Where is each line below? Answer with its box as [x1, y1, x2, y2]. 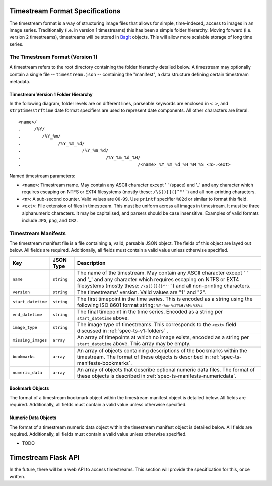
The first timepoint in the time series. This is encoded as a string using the [77, 295, 253, 302]
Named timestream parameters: [9, 173, 76, 179]
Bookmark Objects [9, 385, 49, 391]
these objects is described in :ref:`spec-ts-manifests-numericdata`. [77, 372, 237, 379]
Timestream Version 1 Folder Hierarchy [9, 91, 93, 97]
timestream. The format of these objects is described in [77, 353, 209, 360]
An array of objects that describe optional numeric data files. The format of [77, 366, 255, 373]
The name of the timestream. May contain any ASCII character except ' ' [77, 269, 248, 276]
